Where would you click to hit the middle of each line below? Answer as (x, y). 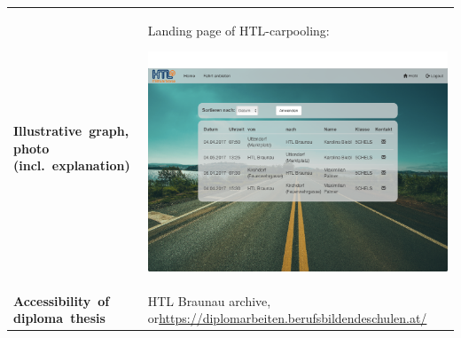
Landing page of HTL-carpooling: (238, 30)
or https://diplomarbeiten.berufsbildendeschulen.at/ (287, 318)
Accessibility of (62, 300)
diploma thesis (59, 318)
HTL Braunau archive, (209, 300)
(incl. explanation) (72, 165)
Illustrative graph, (71, 131)
